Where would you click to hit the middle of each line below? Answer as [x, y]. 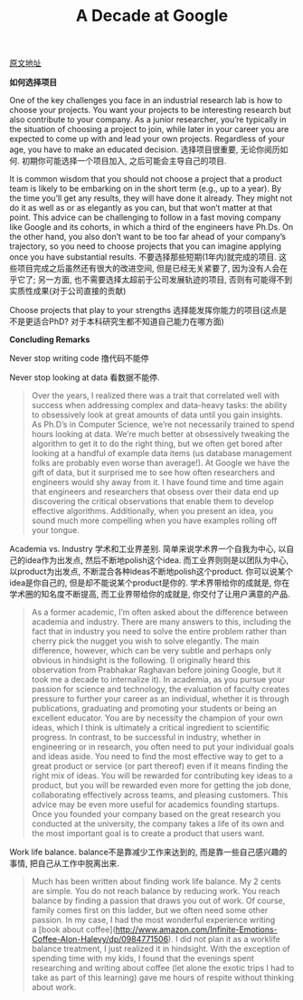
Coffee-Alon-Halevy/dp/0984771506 [100, 939]
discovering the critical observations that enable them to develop [152, 501]
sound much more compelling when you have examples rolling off [154, 520]
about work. [54, 987]
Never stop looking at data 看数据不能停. [85, 377]
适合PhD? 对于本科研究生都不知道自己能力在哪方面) [128, 321]
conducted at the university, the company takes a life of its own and [158, 824]
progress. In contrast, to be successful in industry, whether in [146, 738]
